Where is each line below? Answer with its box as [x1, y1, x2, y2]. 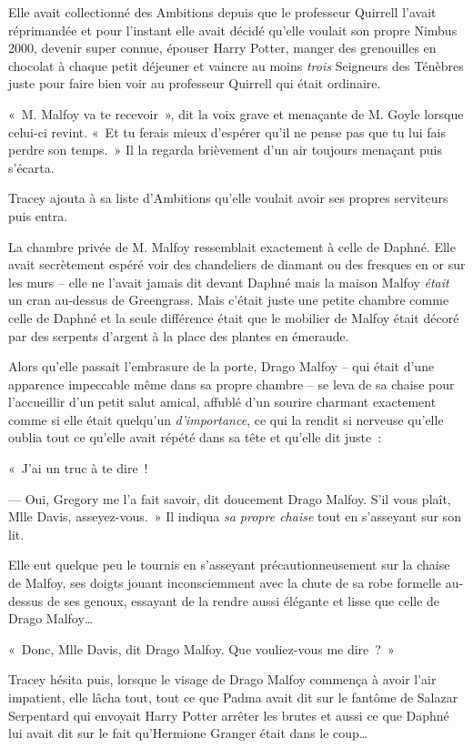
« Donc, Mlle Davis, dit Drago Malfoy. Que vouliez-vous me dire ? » [8, 639, 395, 658]
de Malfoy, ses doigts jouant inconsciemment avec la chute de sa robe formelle [8, 573, 442, 592]
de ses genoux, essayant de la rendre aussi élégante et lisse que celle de [46, 591, 440, 610]
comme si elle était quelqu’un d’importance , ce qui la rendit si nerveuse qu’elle [8, 409, 444, 429]
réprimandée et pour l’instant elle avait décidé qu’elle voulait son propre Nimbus [8, 20, 458, 39]
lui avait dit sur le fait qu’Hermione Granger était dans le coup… [8, 723, 368, 743]
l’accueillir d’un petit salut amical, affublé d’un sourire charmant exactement [8, 392, 437, 411]
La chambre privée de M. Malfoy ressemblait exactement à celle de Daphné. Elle [8, 237, 456, 256]
